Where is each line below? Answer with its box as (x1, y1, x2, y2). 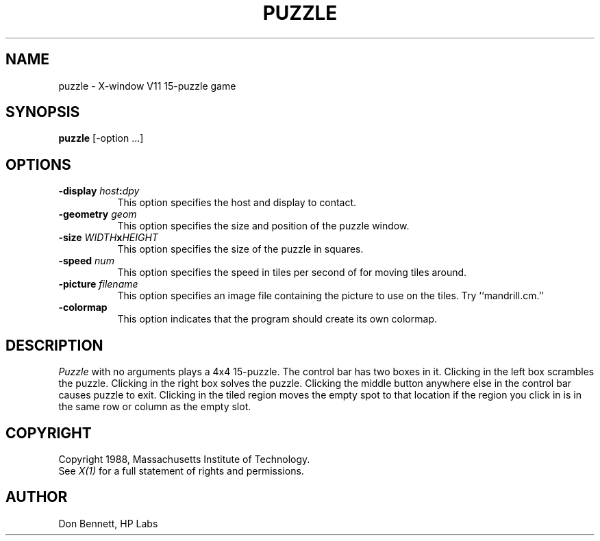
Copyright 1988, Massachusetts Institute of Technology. (58, 453, 310, 465)
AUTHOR (5, 488, 68, 506)
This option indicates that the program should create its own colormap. (117, 313, 437, 325)
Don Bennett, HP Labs (58, 517, 158, 529)
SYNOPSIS (5, 103, 80, 121)
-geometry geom (58, 208, 137, 221)
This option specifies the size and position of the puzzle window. (117, 220, 410, 232)
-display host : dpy (58, 185, 140, 197)
